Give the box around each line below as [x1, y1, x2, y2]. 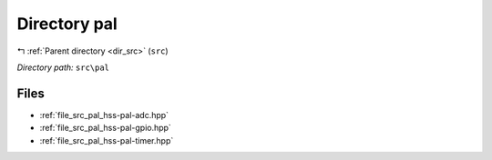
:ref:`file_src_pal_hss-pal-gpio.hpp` [39, 123, 172, 134]
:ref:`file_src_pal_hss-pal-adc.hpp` [39, 109, 169, 120]
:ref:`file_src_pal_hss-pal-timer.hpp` [39, 135, 174, 145]
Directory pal [16, 14, 118, 34]
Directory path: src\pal [16, 62, 109, 73]
